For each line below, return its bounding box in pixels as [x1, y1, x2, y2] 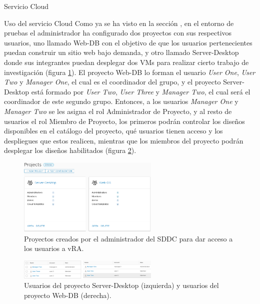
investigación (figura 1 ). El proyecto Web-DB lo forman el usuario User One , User [4, 66, 255, 77]
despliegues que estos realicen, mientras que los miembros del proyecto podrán [4, 135, 243, 145]
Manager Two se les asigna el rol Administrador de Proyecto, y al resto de [4, 105, 232, 116]
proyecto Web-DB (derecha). [24, 289, 111, 300]
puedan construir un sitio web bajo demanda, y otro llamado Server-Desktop [4, 47, 239, 57]
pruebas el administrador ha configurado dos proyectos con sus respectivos [4, 27, 232, 38]
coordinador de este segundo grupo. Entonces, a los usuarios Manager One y [4, 96, 238, 106]
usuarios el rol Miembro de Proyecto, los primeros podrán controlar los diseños [4, 115, 245, 126]
